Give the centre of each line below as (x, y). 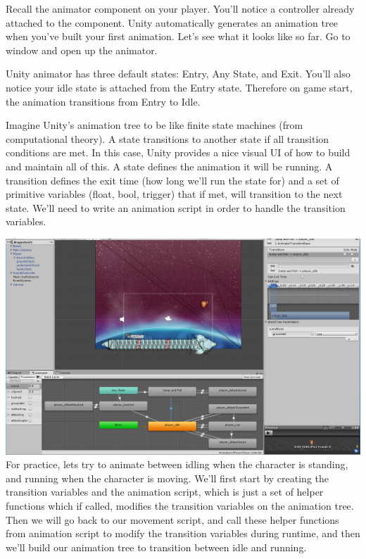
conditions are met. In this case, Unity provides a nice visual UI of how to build (178, 152)
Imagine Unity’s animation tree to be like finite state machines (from (154, 125)
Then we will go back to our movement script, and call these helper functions (172, 519)
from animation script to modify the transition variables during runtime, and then (183, 533)
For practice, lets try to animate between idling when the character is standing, (177, 464)
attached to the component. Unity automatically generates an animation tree (172, 22)
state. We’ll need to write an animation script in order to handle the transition (176, 207)
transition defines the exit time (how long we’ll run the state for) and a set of (172, 180)
